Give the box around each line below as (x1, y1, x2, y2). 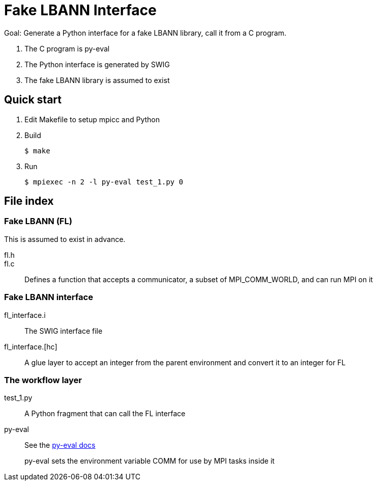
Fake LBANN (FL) (4, 216, 72, 227)
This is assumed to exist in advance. (4, 234, 126, 244)
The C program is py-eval (24, 44, 110, 53)
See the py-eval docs (24, 441, 96, 450)
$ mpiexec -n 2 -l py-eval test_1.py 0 (24, 177, 183, 186)
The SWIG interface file (24, 326, 103, 335)
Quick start (4, 93, 62, 106)
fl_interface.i (4, 310, 46, 319)
